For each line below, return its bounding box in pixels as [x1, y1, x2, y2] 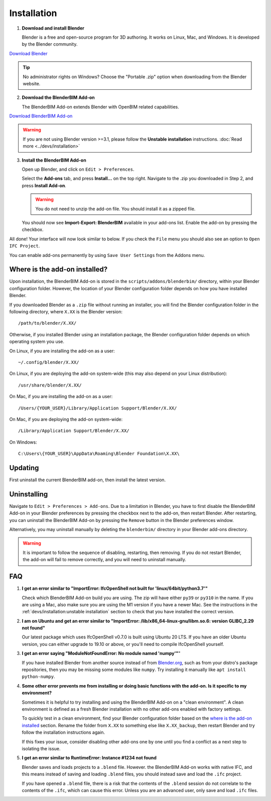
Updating [9, 463, 39, 472]
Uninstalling [9, 490, 48, 498]
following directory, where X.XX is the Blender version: [9, 309, 123, 315]
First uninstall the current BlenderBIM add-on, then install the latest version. [9, 477, 166, 483]
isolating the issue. [22, 745, 61, 751]
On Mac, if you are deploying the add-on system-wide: [9, 416, 123, 422]
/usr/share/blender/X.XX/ [18, 382, 82, 388]
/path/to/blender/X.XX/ [18, 320, 77, 326]
